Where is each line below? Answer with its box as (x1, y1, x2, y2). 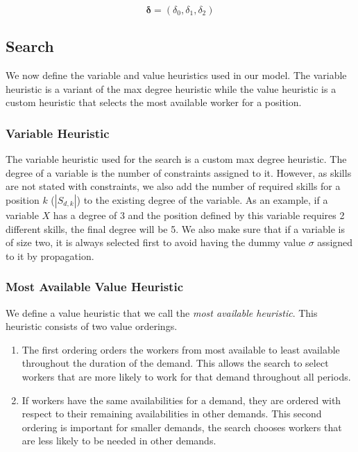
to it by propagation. (6, 248, 94, 263)
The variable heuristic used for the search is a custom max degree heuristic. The (6, 152, 347, 166)
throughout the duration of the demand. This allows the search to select (22, 356, 329, 370)
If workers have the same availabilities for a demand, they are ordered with (22, 392, 341, 407)
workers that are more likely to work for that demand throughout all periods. (22, 369, 351, 383)
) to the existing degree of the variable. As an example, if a (76, 192, 328, 207)
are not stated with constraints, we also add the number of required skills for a (6, 179, 341, 193)
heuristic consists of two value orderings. (6, 319, 178, 333)
